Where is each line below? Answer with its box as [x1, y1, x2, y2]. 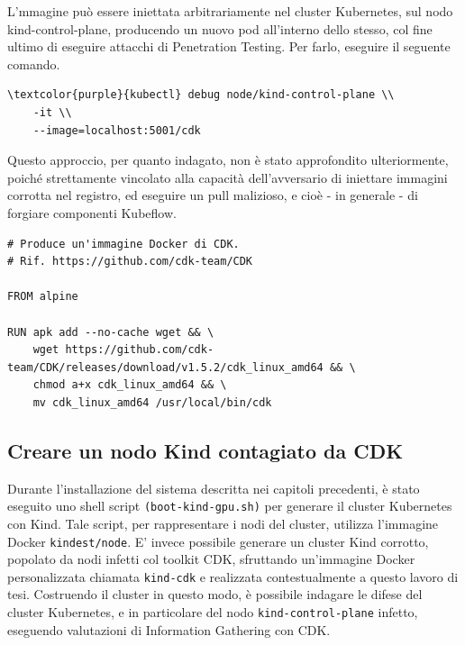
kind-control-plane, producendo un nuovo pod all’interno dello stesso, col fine [7, 19, 433, 38]
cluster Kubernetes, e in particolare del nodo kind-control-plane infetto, [7, 603, 418, 622]
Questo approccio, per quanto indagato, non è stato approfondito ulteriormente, [7, 150, 449, 169]
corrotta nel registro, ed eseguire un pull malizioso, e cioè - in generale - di [7, 186, 418, 204]
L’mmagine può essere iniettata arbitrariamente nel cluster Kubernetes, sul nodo [7, 2, 453, 20]
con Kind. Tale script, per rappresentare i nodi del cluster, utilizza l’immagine [7, 513, 439, 532]
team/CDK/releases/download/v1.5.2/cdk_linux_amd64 [7, 360, 324, 374]
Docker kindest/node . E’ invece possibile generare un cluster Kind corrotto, [7, 531, 429, 550]
